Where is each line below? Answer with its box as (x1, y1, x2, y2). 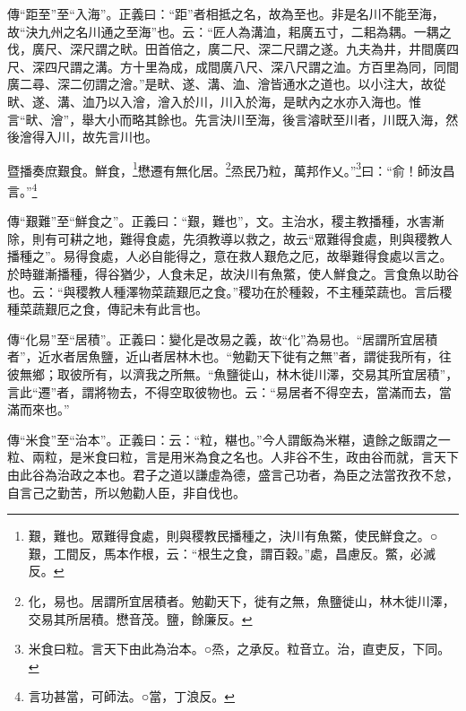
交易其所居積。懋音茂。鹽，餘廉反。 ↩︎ (28, 609, 253, 628)
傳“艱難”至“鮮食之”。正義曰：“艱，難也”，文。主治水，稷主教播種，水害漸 (7, 212, 444, 230)
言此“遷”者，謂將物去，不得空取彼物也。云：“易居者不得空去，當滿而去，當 (7, 382, 452, 401)
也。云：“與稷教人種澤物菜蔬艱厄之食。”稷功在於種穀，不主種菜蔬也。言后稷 (7, 282, 453, 300)
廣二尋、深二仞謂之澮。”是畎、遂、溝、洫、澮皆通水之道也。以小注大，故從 (7, 74, 446, 93)
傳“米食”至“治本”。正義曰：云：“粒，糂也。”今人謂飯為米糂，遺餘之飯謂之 (7, 429, 438, 448)
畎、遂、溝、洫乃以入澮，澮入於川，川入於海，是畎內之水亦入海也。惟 (7, 91, 421, 110)
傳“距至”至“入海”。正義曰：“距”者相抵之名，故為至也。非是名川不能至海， (7, 4, 444, 22)
